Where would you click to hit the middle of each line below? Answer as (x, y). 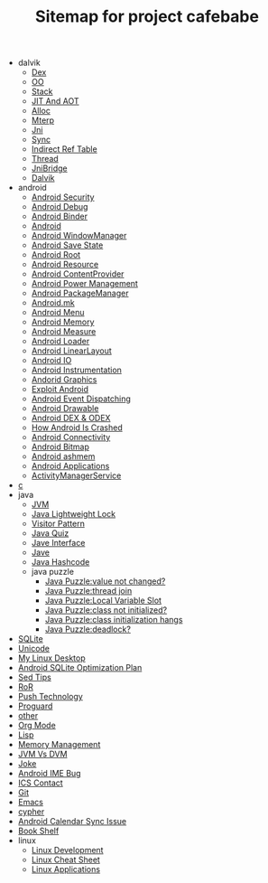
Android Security (63, 197)
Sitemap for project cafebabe (147, 17)
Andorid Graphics (64, 380)
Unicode (34, 649)
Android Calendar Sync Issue (72, 822)
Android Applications (70, 466)
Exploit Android (60, 390)
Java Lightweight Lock (73, 514)
